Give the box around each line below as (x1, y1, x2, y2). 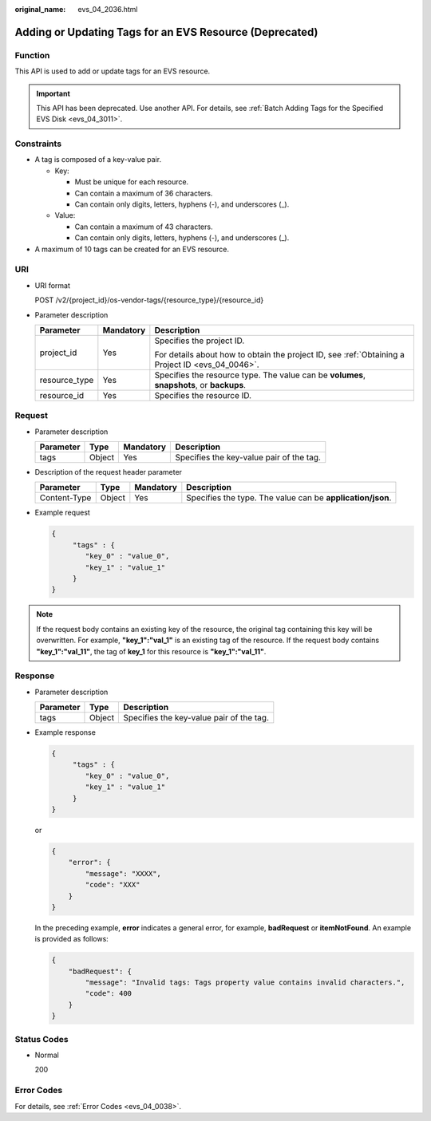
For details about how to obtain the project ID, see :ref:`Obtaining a (154, 349, 405, 360)
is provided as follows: (34, 934, 109, 944)
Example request (34, 507, 91, 518)
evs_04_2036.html (77, 5, 138, 14)
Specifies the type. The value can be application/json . (186, 492, 392, 503)
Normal (34, 1050, 59, 1060)
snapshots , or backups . (154, 379, 247, 390)
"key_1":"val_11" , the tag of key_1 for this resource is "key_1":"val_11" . (36, 646, 267, 656)
